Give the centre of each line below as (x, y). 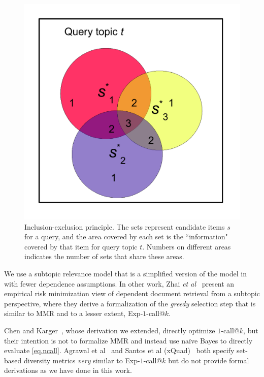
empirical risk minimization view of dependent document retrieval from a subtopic (132, 293)
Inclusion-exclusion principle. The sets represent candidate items (125, 226)
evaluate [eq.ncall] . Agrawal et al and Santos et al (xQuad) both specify (119, 350)
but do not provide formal (209, 360)
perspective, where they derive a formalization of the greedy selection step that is (130, 303)
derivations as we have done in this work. (68, 370)
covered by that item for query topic (81, 246)
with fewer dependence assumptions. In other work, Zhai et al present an (119, 283)
